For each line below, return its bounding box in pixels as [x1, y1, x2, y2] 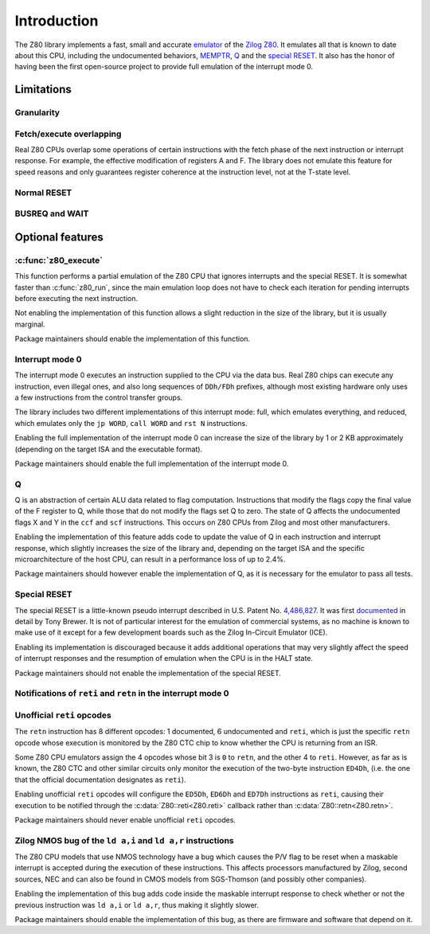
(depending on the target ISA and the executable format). [14, 444, 203, 454]
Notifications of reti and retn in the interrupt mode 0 [14, 688, 230, 699]
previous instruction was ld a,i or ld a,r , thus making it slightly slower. [14, 900, 259, 909]
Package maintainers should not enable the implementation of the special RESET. [14, 668, 282, 678]
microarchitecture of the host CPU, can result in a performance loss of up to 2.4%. [14, 554, 286, 565]
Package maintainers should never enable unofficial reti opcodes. [14, 815, 236, 824]
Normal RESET [14, 187, 72, 198]
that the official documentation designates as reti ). [14, 775, 186, 784]
